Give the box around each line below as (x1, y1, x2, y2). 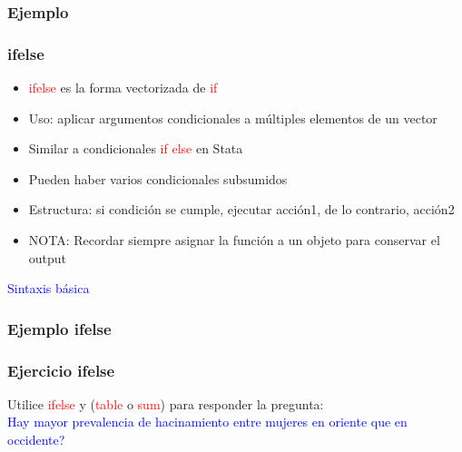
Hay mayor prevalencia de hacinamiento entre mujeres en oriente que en (7, 412, 408, 431)
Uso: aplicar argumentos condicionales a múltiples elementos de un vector (28, 108, 437, 127)
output (28, 248, 67, 267)
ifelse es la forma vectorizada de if (28, 78, 218, 97)
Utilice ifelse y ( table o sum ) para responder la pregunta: (7, 394, 324, 413)
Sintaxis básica (7, 279, 90, 298)
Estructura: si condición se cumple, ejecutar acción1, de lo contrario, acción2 (28, 200, 455, 219)
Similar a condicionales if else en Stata (28, 139, 243, 158)
